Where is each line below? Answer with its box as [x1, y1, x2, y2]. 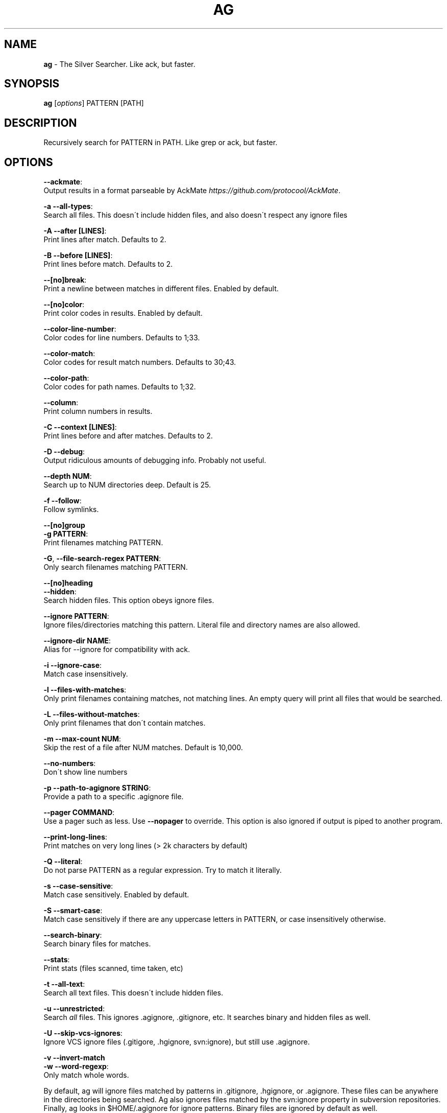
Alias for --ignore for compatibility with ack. [43, 645, 190, 654]
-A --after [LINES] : [43, 226, 107, 236]
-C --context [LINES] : [43, 423, 117, 432]
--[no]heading [43, 578, 93, 588]
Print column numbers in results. [43, 407, 153, 416]
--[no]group [43, 521, 85, 530]
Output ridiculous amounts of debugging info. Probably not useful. [43, 456, 266, 465]
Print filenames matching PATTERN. [43, 538, 163, 547]
